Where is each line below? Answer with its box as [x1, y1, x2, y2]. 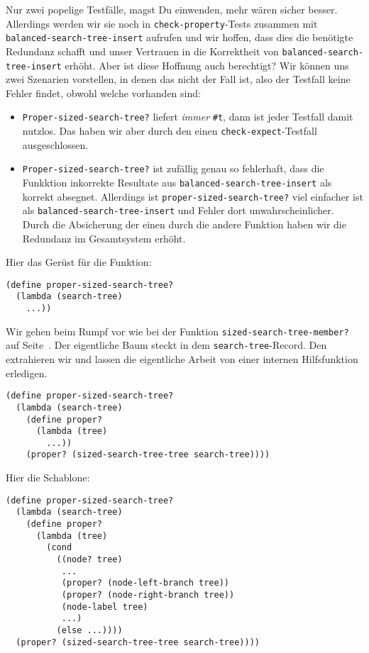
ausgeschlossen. [22, 137, 89, 152]
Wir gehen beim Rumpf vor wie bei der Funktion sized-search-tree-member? [6, 323, 349, 338]
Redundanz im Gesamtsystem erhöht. [22, 230, 186, 245]
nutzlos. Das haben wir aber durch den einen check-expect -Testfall [22, 123, 317, 138]
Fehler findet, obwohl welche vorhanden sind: [6, 85, 201, 100]
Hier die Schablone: [6, 470, 90, 485]
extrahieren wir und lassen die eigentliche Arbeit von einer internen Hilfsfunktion [6, 352, 358, 366]
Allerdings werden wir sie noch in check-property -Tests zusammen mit [6, 16, 318, 30]
